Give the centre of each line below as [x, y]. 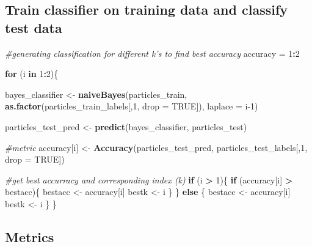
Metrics [30, 236]
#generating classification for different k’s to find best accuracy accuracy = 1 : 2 [152, 53]
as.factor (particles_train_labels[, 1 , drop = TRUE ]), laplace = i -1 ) [132, 106]
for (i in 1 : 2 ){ [32, 74]
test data [34, 27]
